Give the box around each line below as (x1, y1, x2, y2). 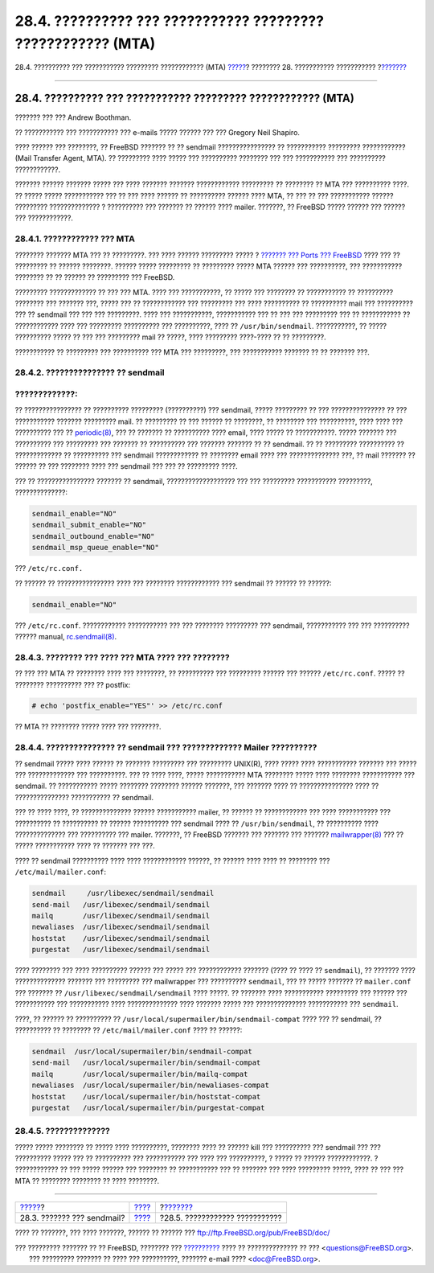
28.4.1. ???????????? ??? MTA (14, 233, 136, 244)
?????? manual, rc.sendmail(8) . (14, 631, 117, 641)
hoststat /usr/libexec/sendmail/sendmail (31, 934, 211, 942)
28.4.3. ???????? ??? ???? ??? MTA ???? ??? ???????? (14, 651, 230, 663)
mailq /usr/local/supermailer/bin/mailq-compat (31, 1070, 248, 1078)
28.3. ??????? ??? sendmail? (19, 1213, 125, 1224)
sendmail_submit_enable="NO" (31, 520, 147, 530)
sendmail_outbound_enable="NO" (31, 532, 156, 540)
